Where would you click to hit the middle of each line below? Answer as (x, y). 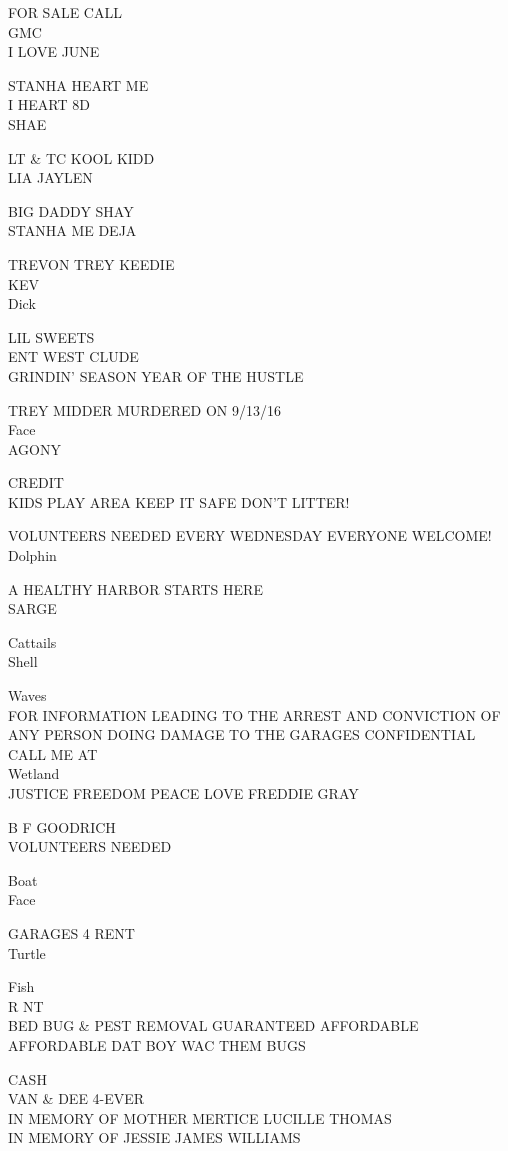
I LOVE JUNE (54, 51)
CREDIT (36, 482)
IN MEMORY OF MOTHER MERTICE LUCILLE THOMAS (200, 1117)
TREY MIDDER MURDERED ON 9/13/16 (145, 409)
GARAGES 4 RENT (71, 932)
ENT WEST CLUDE (73, 356)
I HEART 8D (49, 104)
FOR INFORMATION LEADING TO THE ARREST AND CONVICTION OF (254, 714)
